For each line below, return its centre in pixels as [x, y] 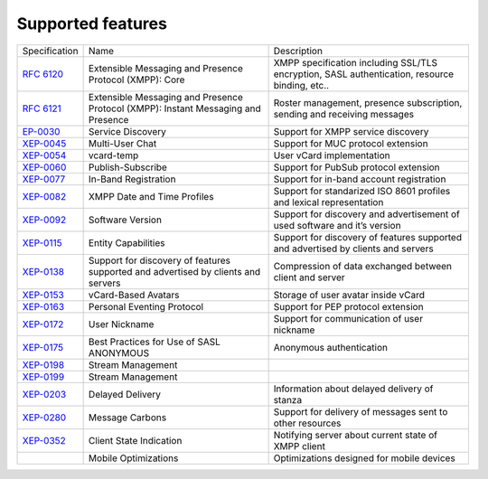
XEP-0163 [43, 306]
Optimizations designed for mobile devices [364, 458]
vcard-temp [113, 155]
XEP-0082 [44, 196]
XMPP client [299, 446]
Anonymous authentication [331, 347]
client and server [309, 277]
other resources [307, 423]
